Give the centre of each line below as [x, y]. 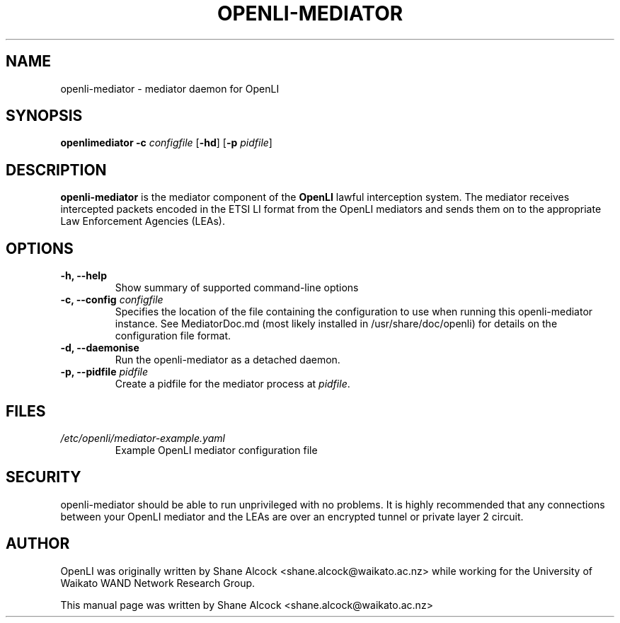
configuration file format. [173, 336]
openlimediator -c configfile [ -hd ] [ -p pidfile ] [166, 143]
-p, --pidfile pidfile [104, 372]
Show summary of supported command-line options [237, 288]
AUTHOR [38, 544]
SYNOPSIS [44, 116]
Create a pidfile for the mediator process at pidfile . [232, 384]
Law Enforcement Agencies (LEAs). [143, 221]
